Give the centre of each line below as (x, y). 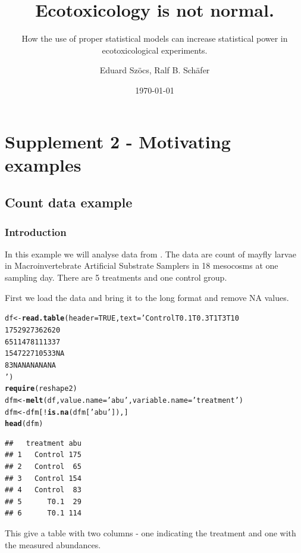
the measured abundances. (53, 544)
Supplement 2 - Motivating (118, 141)
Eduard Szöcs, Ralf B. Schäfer (155, 70)
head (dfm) (24, 424)
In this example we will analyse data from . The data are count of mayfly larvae (150, 254)
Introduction (36, 232)
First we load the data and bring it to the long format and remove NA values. (147, 297)
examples (43, 164)
